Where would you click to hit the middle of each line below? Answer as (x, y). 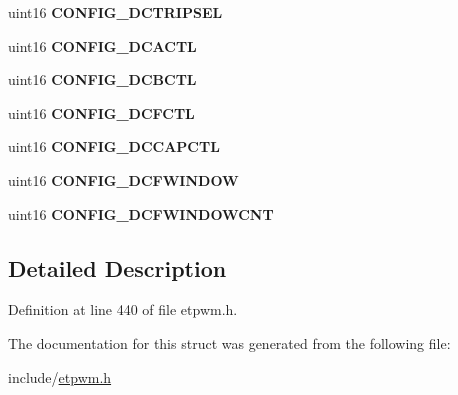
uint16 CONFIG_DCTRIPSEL (115, 12)
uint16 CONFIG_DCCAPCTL (114, 146)
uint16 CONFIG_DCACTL (102, 45)
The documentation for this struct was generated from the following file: (229, 342)
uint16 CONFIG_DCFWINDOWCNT (141, 213)
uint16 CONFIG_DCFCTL (101, 112)
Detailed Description (117, 267)
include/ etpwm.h (60, 376)
